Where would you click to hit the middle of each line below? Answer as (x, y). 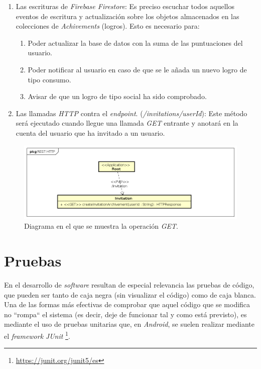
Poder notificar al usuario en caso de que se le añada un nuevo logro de (137, 69)
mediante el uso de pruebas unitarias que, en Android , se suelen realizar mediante (129, 324)
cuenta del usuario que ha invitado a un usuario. (90, 132)
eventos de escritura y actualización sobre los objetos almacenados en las (127, 16)
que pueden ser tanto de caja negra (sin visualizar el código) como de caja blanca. (130, 294)
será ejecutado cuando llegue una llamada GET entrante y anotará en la (127, 123)
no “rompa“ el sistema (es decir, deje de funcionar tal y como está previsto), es (125, 314)
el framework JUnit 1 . (37, 335)
